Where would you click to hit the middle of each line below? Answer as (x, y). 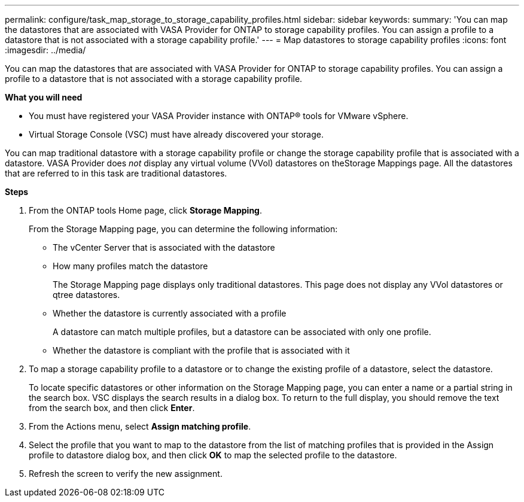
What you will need (44, 97)
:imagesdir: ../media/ (45, 50)
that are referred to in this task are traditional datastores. (116, 173)
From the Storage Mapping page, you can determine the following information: (183, 229)
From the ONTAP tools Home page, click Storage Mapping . (145, 210)
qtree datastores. (86, 295)
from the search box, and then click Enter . (112, 408)
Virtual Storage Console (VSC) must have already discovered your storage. (176, 134)
